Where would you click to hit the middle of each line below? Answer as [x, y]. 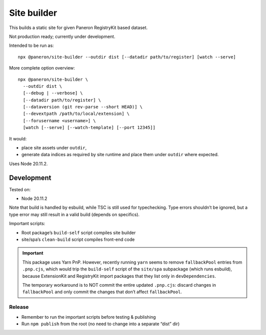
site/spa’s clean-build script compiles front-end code [78, 239]
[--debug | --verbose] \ [53, 93]
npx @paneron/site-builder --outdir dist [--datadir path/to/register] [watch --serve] [127, 57]
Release [19, 307]
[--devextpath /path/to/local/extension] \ [76, 114]
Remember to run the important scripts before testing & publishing [89, 317]
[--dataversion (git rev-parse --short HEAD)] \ [83, 107]
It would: [18, 138]
